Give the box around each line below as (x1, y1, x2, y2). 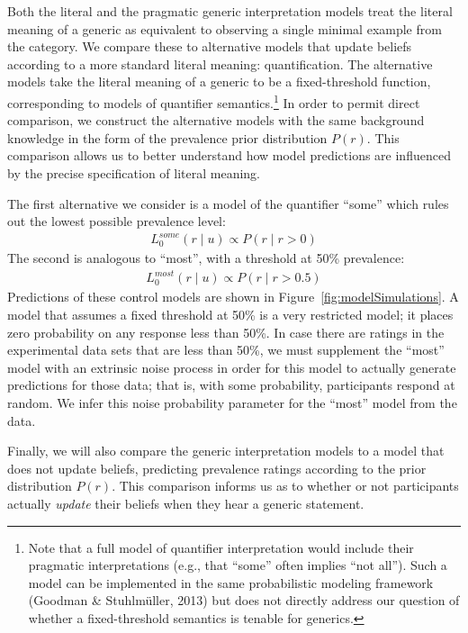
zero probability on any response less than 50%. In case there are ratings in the (7, 322, 445, 341)
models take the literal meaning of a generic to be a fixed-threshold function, (7, 72, 431, 91)
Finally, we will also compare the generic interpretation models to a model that (7, 441, 445, 460)
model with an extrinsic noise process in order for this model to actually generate (7, 357, 456, 376)
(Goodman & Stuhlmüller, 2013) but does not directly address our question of (28, 591, 460, 610)
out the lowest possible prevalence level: (7, 212, 226, 231)
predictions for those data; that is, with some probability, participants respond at (7, 375, 455, 394)
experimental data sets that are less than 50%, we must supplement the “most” (7, 340, 445, 359)
